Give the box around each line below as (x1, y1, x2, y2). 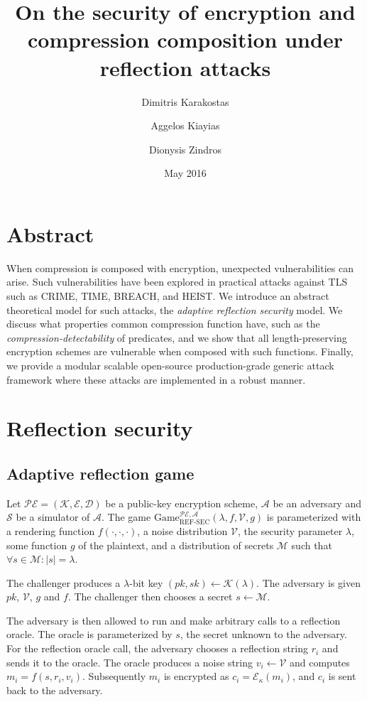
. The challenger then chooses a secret (67, 589, 233, 604)
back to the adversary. (6, 682, 103, 697)
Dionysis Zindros (149, 141, 221, 156)
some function (6, 537, 67, 552)
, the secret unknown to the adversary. (180, 627, 347, 642)
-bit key (129, 575, 163, 590)
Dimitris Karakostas (141, 94, 229, 109)
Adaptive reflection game (6, 462, 195, 484)
